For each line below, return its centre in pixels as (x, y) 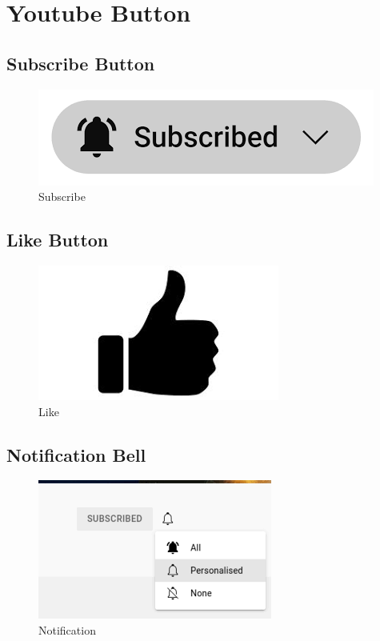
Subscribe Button (81, 63)
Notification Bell (76, 454)
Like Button (58, 240)
